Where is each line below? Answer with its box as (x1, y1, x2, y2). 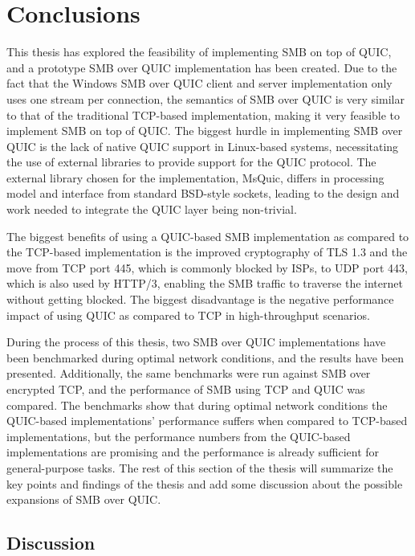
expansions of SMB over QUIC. (6, 491, 161, 508)
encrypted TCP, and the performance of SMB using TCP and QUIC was (6, 381, 365, 397)
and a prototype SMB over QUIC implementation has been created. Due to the (6, 59, 397, 76)
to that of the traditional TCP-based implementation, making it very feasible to (6, 106, 401, 123)
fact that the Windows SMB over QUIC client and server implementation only (6, 75, 393, 92)
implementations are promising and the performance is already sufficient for (6, 444, 380, 460)
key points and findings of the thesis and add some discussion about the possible (6, 475, 403, 492)
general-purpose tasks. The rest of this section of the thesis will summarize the (6, 459, 393, 476)
